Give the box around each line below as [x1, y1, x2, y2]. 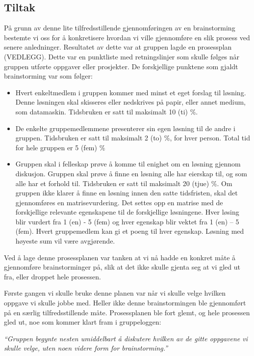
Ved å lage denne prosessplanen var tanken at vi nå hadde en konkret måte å [4, 252, 236, 262]
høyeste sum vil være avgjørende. [15, 236, 115, 246]
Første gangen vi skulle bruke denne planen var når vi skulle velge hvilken [4, 288, 226, 298]
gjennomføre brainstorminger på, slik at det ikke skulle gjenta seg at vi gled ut [4, 262, 240, 272]
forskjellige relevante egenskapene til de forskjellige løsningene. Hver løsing [15, 207, 239, 217]
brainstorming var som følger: [4, 71, 93, 81]
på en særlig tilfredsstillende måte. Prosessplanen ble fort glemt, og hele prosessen [4, 307, 250, 317]
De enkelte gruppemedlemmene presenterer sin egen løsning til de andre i [15, 123, 235, 133]
